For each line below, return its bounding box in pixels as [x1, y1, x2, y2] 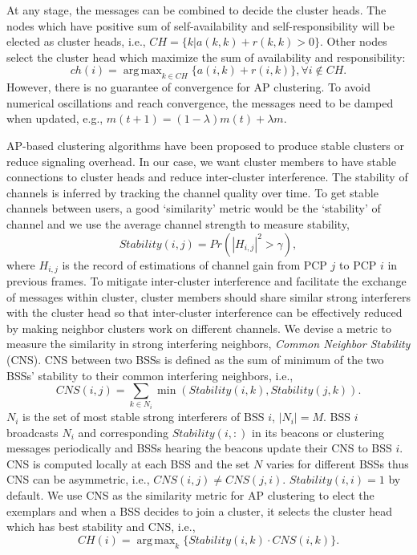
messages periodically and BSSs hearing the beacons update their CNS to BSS [6, 440, 392, 456]
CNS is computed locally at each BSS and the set [6, 455, 250, 472]
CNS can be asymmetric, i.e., [6, 471, 150, 488]
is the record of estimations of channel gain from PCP [62, 256, 327, 273]
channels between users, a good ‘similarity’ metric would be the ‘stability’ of [6, 200, 381, 217]
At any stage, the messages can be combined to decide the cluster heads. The [6, 2, 387, 18]
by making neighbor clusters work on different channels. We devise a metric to [6, 319, 391, 336]
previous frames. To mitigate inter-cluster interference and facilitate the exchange [6, 272, 407, 289]
